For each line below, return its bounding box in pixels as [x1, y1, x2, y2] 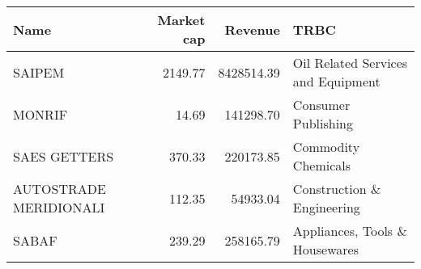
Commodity [292, 137, 360, 156]
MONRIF [13, 104, 68, 124]
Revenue [224, 19, 280, 39]
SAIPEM [13, 62, 65, 82]
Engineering [292, 198, 360, 216]
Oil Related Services [292, 53, 408, 72]
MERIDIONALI [13, 198, 105, 216]
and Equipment [292, 72, 381, 90]
